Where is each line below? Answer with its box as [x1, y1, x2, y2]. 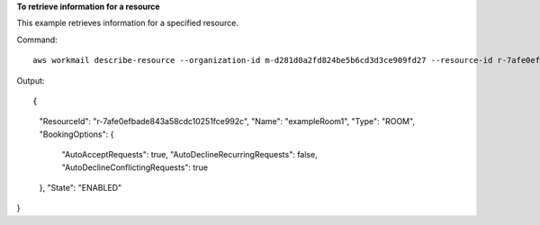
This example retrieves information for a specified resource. [16, 18, 238, 29]
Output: [16, 75, 45, 85]
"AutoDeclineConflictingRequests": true [61, 162, 209, 173]
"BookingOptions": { [39, 129, 114, 139]
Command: [16, 34, 58, 45]
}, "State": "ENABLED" [39, 182, 122, 193]
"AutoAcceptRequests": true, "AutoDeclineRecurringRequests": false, [61, 149, 319, 160]
